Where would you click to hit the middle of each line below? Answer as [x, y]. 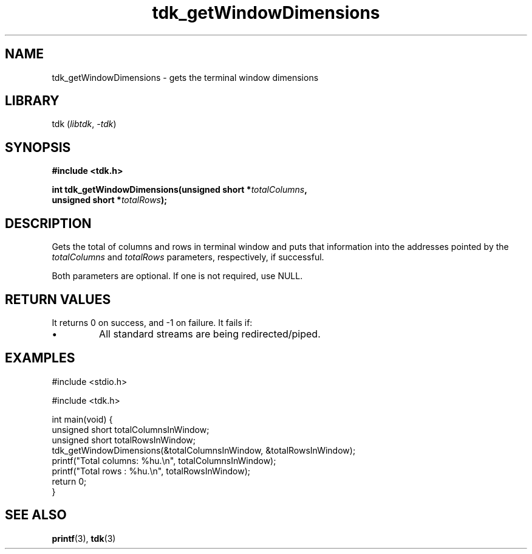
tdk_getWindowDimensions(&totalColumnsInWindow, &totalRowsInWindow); [204, 450]
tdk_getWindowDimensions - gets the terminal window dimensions [185, 77]
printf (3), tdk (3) [84, 538]
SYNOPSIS [38, 147]
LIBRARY [32, 101]
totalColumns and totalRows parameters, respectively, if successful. [188, 257]
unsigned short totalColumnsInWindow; [131, 429]
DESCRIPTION [48, 223]
